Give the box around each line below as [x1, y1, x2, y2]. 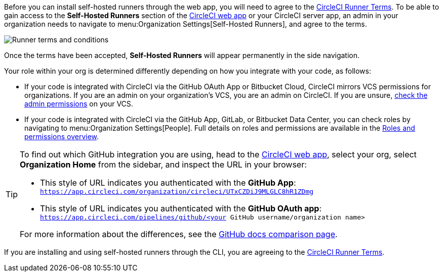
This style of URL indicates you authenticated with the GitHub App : [40, 178, 296, 188]
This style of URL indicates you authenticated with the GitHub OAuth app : [40, 203, 322, 213]
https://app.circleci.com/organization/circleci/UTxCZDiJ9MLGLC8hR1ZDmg [40, 188, 314, 195]
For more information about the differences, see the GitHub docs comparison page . [20, 229, 338, 239]
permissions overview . [24, 132, 99, 141]
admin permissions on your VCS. [24, 99, 133, 108]
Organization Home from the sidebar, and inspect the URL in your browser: [20, 159, 307, 170]
